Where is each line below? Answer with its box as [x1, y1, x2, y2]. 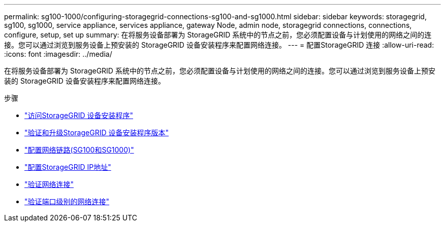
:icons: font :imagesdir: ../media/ [4, 50, 112, 58]
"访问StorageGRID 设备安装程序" [24, 111, 133, 120]
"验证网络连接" [24, 180, 74, 189]
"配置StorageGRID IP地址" [24, 163, 111, 171]
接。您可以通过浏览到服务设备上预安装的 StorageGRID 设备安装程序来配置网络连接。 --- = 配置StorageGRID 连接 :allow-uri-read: [4, 41, 434, 49]
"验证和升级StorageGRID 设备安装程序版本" [24, 128, 169, 137]
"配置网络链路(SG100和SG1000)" [24, 145, 134, 154]
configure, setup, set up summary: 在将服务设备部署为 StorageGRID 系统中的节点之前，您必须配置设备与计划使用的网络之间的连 [4, 30, 432, 39]
